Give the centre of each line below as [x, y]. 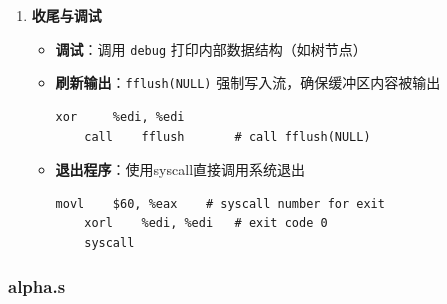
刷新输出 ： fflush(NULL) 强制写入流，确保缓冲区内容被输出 [248, 82]
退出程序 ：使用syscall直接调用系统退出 [180, 169]
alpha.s [37, 286]
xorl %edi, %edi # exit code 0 [206, 223]
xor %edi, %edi [120, 116]
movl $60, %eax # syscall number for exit [220, 203]
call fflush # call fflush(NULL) [227, 136]
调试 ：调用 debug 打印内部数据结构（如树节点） [211, 48]
